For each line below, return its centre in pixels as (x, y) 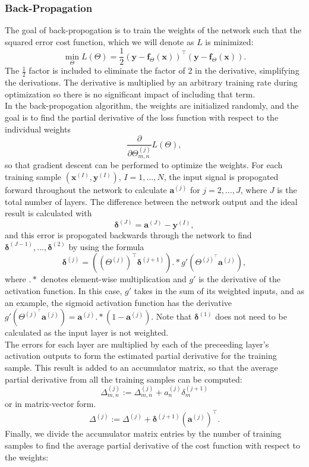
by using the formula (106, 246)
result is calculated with (48, 213)
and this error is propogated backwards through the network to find (128, 235)
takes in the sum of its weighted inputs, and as (219, 291)
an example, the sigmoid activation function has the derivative (119, 302)
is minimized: (229, 41)
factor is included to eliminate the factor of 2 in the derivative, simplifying (164, 70)
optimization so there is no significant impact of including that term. (130, 94)
